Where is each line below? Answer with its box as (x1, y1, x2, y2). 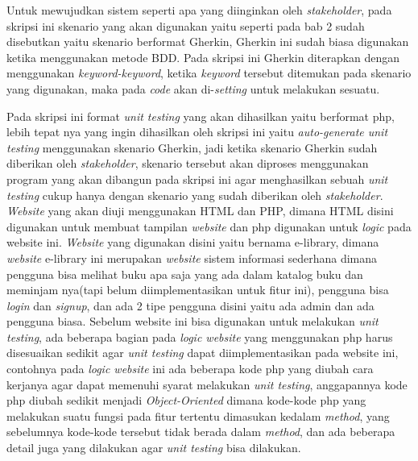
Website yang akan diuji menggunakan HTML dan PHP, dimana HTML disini (6, 202, 394, 219)
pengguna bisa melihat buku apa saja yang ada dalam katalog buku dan (6, 265, 363, 282)
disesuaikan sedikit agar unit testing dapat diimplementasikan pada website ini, (6, 344, 399, 361)
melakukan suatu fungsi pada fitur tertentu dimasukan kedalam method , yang (6, 407, 390, 424)
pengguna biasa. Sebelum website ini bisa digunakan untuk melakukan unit (6, 313, 379, 330)
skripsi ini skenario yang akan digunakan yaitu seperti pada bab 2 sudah (6, 17, 365, 34)
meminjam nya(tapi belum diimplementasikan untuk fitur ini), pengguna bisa (6, 281, 389, 298)
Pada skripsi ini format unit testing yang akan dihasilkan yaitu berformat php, (6, 107, 395, 124)
